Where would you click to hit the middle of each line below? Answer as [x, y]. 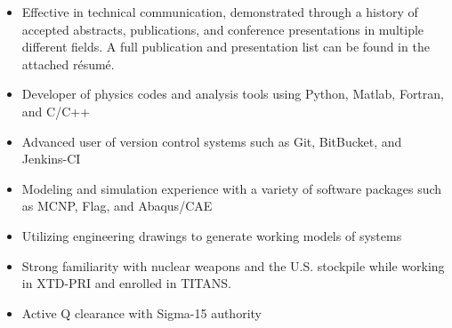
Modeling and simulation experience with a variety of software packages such [232, 188]
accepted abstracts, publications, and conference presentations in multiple [223, 29]
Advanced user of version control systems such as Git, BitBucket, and [212, 141]
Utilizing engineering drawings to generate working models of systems [212, 235]
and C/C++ [56, 111]
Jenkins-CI [51, 159]
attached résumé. [68, 64]
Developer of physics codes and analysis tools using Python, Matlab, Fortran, [233, 94]
